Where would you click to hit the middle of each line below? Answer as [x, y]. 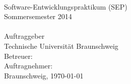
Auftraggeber [24, 36]
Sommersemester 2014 [38, 16]
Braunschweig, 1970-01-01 [44, 75]
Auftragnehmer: [28, 66]
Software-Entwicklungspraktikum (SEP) [66, 6]
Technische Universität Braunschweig [61, 46]
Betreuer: [18, 56]
